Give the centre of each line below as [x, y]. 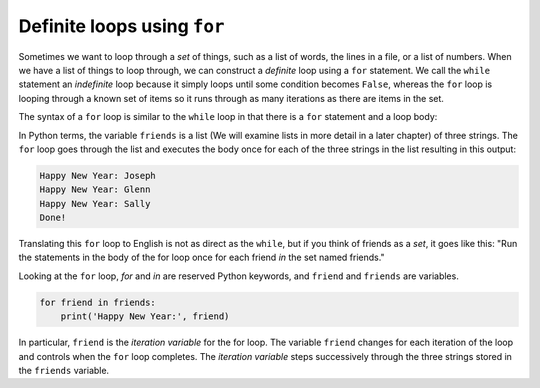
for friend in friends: [98, 302]
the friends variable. [64, 370]
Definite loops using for [121, 26]
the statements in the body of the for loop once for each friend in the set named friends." [201, 257]
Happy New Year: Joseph [98, 175]
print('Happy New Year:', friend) [145, 316]
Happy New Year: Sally [95, 203]
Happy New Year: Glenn [95, 189]
